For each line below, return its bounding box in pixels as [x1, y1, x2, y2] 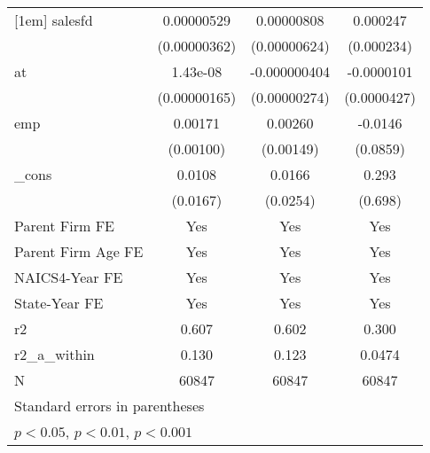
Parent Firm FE [14, 215, 114, 236]
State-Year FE [14, 293, 104, 313]
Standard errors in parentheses [14, 395, 205, 416]
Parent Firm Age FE [14, 241, 144, 262]
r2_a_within [14, 344, 95, 364]
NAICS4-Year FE [14, 267, 123, 287]
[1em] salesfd [14, 10, 93, 30]
